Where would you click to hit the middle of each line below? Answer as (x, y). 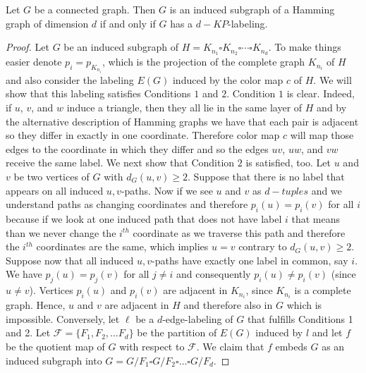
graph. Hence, (36, 305)
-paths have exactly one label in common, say (250, 260)
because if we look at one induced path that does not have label (144, 218)
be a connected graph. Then (95, 9)
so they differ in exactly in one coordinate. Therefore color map (143, 135)
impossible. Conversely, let (63, 318)
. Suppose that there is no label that (266, 176)
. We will (333, 79)
